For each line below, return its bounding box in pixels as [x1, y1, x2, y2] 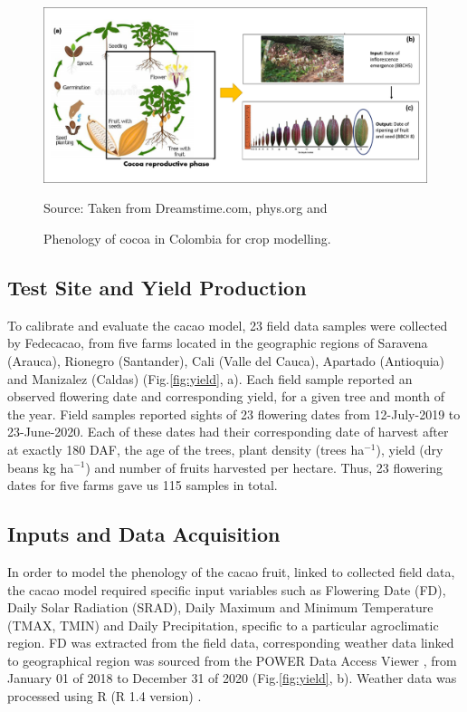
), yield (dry [376, 439, 443, 458]
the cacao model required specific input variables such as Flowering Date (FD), [7, 580, 446, 599]
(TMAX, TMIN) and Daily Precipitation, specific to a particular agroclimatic [7, 615, 439, 634]
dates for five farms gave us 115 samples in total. [7, 476, 278, 495]
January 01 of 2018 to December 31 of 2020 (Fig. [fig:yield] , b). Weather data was [7, 669, 457, 688]
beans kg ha [7, 457, 74, 476]
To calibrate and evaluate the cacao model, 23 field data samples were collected [7, 315, 448, 334]
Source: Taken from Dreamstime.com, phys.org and [43, 198, 328, 217]
